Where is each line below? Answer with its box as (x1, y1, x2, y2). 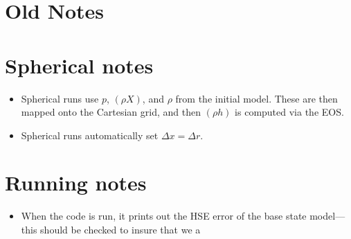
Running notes (5, 168, 147, 197)
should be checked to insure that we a (40, 222, 201, 236)
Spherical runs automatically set (21, 127, 159, 142)
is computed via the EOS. (235, 105, 344, 119)
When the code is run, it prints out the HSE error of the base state (21, 209, 307, 223)
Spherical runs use (21, 91, 99, 105)
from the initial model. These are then (175, 91, 338, 105)
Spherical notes (5, 51, 154, 79)
